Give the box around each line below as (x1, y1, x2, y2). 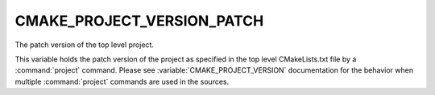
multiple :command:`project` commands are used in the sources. (14, 77, 230, 86)
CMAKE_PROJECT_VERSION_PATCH (14, 12, 264, 30)
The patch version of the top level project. (14, 40, 155, 49)
